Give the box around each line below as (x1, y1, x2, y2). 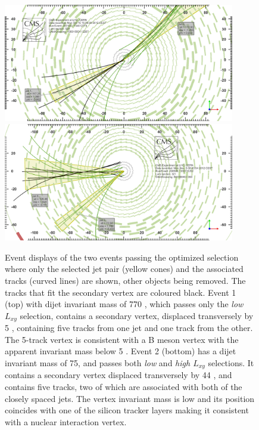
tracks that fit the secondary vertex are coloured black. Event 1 (5, 286, 236, 298)
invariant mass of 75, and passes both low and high (5, 356, 191, 369)
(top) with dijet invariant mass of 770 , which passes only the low (5, 298, 244, 310)
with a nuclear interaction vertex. (5, 415, 127, 428)
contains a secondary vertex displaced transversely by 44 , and (5, 369, 232, 381)
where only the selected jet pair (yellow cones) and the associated (5, 262, 244, 275)
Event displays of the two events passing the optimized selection (5, 250, 239, 263)
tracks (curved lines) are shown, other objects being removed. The (5, 274, 246, 286)
